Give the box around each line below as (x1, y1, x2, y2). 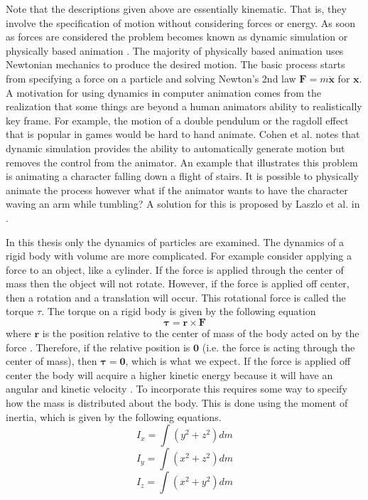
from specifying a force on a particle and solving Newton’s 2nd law (6, 70, 296, 85)
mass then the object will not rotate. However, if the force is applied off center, (6, 276, 350, 291)
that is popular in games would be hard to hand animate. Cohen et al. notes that (6, 127, 360, 142)
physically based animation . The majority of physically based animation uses (6, 43, 344, 58)
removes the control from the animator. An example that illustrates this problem (6, 154, 358, 169)
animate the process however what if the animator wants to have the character (6, 182, 348, 197)
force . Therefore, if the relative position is (6, 339, 190, 354)
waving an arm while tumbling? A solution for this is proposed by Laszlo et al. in (6, 196, 360, 211)
